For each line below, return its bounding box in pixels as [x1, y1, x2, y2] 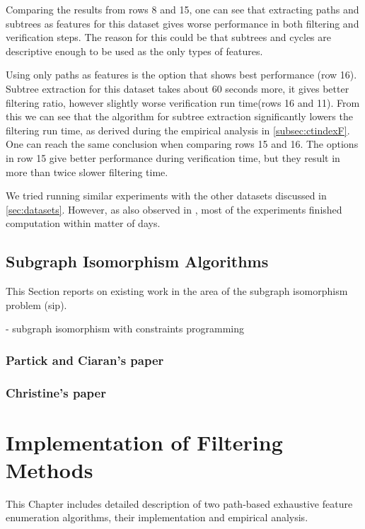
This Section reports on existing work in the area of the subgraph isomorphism [6, 284, 348, 298]
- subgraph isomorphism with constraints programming [6, 321, 244, 336]
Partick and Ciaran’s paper [6, 351, 164, 368]
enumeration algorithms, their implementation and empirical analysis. [6, 510, 308, 525]
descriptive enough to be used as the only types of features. [6, 43, 263, 58]
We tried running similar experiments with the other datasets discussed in [6, 188, 327, 203]
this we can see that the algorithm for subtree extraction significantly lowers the [6, 109, 353, 124]
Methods [6, 455, 93, 484]
